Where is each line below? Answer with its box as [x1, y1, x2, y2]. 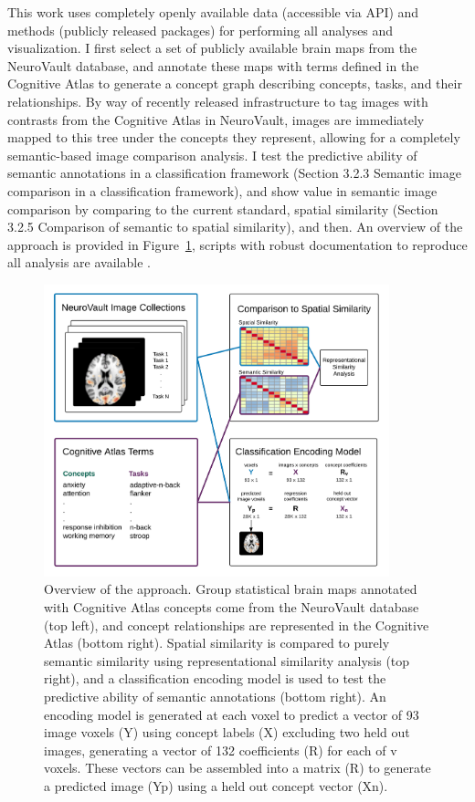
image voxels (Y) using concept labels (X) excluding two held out [44, 723, 410, 742]
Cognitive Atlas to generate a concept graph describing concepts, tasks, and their [7, 74, 462, 93]
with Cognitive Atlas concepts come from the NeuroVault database [44, 598, 419, 617]
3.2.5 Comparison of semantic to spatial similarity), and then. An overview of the [7, 217, 463, 236]
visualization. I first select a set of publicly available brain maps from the [7, 38, 417, 57]
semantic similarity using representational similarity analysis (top [44, 651, 410, 670]
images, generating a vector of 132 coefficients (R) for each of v [44, 740, 397, 759]
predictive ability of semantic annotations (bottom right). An [44, 686, 386, 705]
